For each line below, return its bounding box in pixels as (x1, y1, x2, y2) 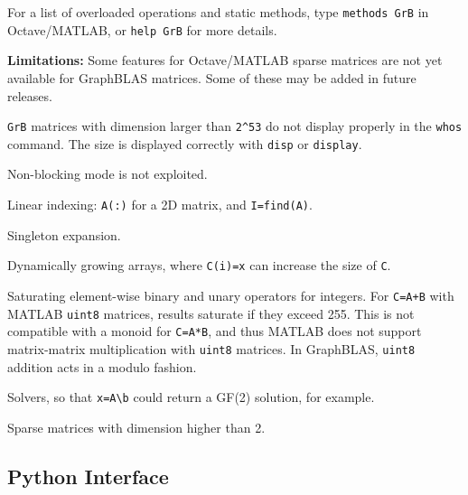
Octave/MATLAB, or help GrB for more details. (7, 20, 277, 39)
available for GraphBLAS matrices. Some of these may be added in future (7, 68, 417, 87)
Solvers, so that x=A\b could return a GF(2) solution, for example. (7, 388, 375, 406)
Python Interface (7, 462, 169, 490)
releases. (7, 86, 52, 105)
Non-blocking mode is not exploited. (7, 164, 208, 183)
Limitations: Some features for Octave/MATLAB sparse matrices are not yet (7, 51, 443, 70)
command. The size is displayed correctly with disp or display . (7, 134, 362, 153)
